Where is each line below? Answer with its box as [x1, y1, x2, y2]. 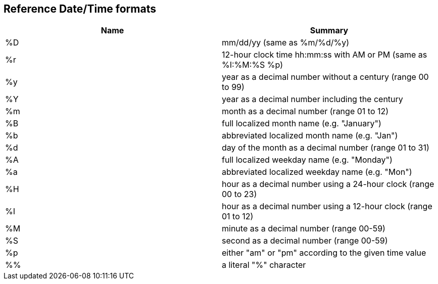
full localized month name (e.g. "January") [222, 118, 381, 129]
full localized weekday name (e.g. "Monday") [222, 155, 393, 165]
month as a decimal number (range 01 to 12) [222, 106, 389, 117]
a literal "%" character [222, 260, 306, 270]
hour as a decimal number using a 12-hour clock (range [222, 201, 432, 212]
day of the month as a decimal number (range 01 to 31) [222, 143, 429, 153]
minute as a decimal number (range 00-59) [222, 223, 385, 234]
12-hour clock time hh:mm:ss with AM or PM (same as [222, 50, 427, 60]
